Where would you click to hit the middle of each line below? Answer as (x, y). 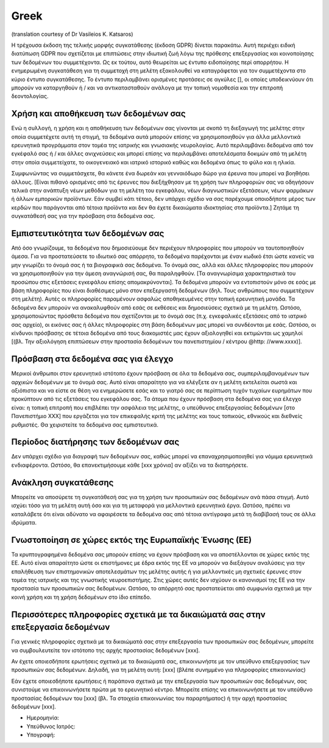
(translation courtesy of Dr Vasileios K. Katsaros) (72, 34)
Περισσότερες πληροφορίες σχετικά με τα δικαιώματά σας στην (138, 614)
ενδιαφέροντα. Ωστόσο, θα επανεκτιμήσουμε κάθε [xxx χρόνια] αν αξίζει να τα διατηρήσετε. (130, 465)
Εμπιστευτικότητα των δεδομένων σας (88, 233)
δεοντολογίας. (30, 96)
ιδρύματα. (24, 522)
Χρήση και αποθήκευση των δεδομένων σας (98, 114)
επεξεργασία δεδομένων (61, 627)
